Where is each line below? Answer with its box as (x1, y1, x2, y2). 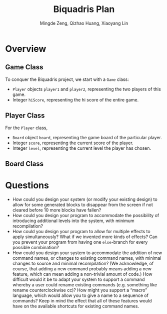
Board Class (5, 159, 44, 168)
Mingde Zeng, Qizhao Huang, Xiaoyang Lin (39, 20, 128, 26)
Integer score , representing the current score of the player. (12, 140, 133, 146)
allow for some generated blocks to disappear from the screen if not (12, 201, 153, 207)
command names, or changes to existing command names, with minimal (12, 255, 161, 261)
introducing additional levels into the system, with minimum (12, 218, 135, 224)
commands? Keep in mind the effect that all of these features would (12, 297, 152, 303)
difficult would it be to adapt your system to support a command (12, 276, 145, 282)
